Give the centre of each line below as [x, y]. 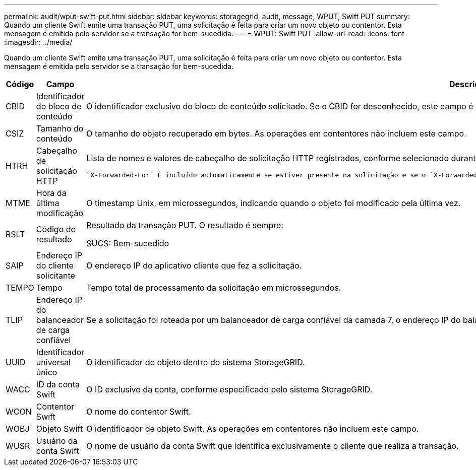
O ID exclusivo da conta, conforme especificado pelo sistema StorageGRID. [229, 389]
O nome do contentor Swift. [139, 412]
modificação [60, 213]
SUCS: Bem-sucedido [128, 243]
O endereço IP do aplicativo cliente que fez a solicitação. [194, 265]
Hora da [51, 193]
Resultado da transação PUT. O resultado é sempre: [185, 225]
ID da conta [58, 384]
